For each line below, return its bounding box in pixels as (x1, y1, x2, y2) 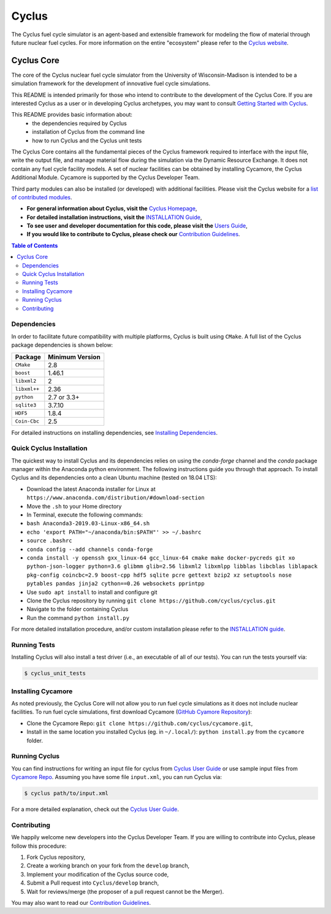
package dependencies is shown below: (11, 341, 113, 349)
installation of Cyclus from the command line (32, 128, 145, 136)
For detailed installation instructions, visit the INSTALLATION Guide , (26, 213, 202, 221)
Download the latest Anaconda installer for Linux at (26, 485, 156, 493)
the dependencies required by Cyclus (32, 120, 127, 127)
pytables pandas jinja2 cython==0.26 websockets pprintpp (26, 580, 205, 587)
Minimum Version (48, 353, 101, 361)
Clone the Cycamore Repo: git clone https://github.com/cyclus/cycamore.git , (26, 720, 253, 727)
